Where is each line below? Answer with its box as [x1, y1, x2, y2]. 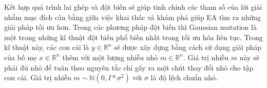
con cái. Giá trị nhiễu [4, 72, 71, 83]
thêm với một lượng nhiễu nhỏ [62, 51, 158, 62]
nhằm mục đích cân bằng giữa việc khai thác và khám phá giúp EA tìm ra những [4, 11, 261, 22]
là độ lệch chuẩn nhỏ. [150, 72, 218, 83]
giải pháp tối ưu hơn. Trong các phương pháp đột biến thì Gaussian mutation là [4, 22, 257, 32]
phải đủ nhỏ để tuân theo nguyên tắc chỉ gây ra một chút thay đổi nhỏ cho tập [4, 62, 254, 73]
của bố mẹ [4, 51, 37, 62]
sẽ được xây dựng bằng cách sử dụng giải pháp [114, 42, 261, 52]
